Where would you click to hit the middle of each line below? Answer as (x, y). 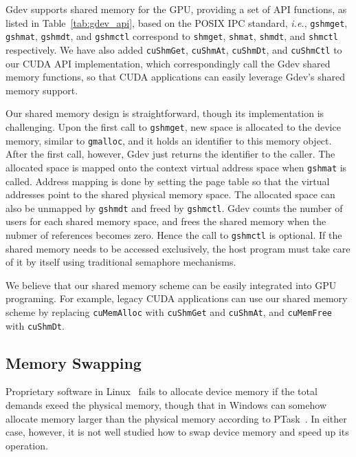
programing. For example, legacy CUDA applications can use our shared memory (177, 298)
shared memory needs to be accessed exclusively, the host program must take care (178, 248)
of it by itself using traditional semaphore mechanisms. (121, 262)
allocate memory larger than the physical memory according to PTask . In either (176, 418)
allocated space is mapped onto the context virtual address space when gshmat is (176, 167)
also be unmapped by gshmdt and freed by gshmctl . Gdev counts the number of (174, 208)
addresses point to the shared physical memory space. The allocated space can (170, 194)
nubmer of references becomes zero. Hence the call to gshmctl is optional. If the (174, 234)
